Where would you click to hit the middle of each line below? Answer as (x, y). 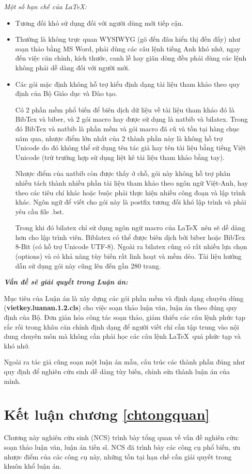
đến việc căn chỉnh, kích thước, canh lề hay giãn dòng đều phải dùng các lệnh (131, 58)
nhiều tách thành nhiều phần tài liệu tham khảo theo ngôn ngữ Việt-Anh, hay (132, 182)
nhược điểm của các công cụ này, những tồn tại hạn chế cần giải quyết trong (118, 456)
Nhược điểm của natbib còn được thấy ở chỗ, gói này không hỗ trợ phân (123, 173)
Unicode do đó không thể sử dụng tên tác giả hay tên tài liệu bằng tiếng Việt (131, 148)
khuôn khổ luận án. (33, 466)
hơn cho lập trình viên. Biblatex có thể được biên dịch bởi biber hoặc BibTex (130, 237)
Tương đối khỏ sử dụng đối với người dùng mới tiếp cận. (99, 23)
